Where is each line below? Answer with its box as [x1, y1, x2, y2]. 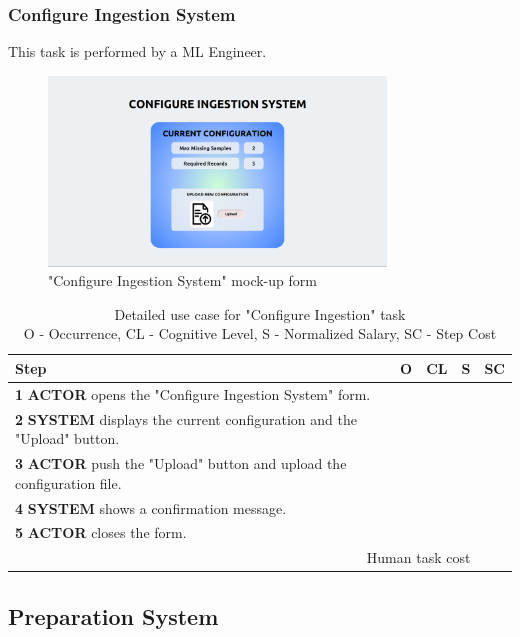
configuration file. [15, 472, 122, 493]
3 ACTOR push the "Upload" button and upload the [15, 453, 347, 474]
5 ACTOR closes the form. [15, 522, 187, 543]
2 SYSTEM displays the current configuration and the [15, 408, 357, 429]
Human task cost [366, 547, 471, 568]
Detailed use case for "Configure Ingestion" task [114, 303, 406, 324]
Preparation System [8, 600, 219, 631]
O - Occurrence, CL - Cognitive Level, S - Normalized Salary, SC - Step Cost [23, 323, 497, 344]
